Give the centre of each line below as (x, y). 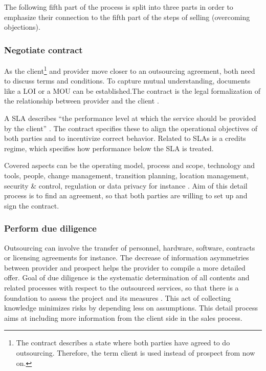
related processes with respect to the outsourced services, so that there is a (121, 287)
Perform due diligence (50, 228)
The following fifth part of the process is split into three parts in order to (119, 7)
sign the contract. (32, 205)
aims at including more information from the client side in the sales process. (123, 317)
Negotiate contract (43, 49)
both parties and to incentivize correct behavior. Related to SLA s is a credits (125, 138)
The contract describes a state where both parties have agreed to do (123, 343)
